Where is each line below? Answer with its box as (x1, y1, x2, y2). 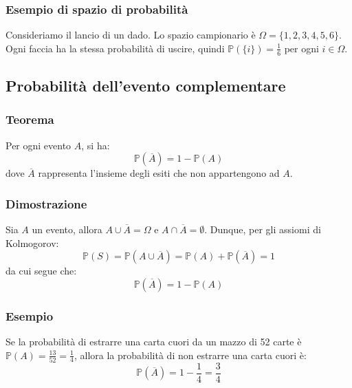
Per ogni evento (5, 138, 71, 152)
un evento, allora (32, 222, 102, 237)
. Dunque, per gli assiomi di (204, 222, 321, 237)
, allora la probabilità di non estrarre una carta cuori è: (74, 347, 307, 362)
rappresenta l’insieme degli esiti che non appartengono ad (38, 166, 280, 180)
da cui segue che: (5, 263, 77, 278)
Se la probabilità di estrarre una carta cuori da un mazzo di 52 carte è (5, 334, 302, 349)
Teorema (5, 111, 54, 128)
